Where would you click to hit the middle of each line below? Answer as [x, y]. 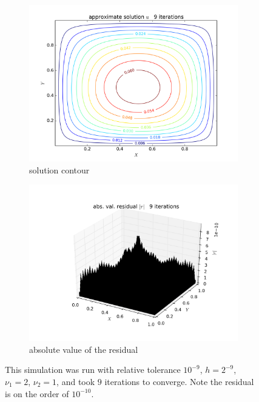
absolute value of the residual [84, 349]
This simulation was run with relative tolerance [93, 370]
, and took [76, 381]
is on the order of [37, 393]
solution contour [59, 169]
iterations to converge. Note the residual [179, 381]
